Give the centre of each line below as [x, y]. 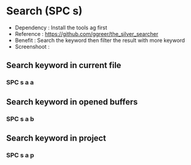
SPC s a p [20, 155]
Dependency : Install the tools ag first [61, 27]
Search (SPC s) [44, 11]
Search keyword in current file [64, 65]
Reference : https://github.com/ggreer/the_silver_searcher [87, 33]
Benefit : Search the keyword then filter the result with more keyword [100, 40]
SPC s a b [20, 119]
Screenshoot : [32, 47]
